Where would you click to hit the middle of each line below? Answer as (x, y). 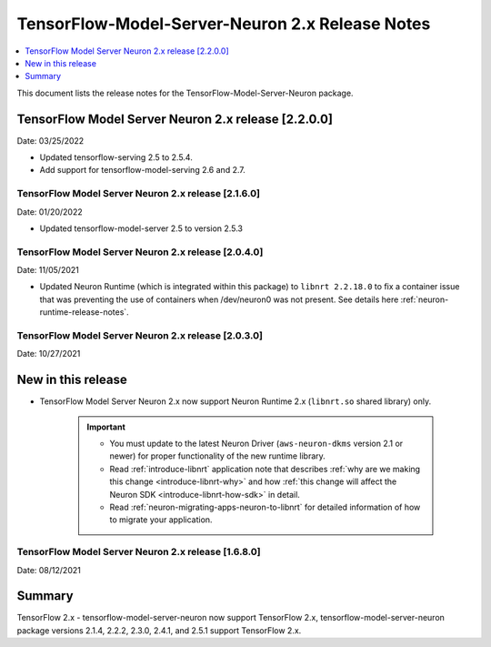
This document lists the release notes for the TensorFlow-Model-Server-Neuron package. (185, 93)
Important (106, 427)
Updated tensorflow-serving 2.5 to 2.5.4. (116, 157)
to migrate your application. (161, 520)
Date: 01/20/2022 (50, 212)
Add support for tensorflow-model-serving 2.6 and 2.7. (142, 170)
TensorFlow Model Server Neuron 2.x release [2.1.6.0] (139, 194)
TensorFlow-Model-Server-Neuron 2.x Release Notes (224, 24)
